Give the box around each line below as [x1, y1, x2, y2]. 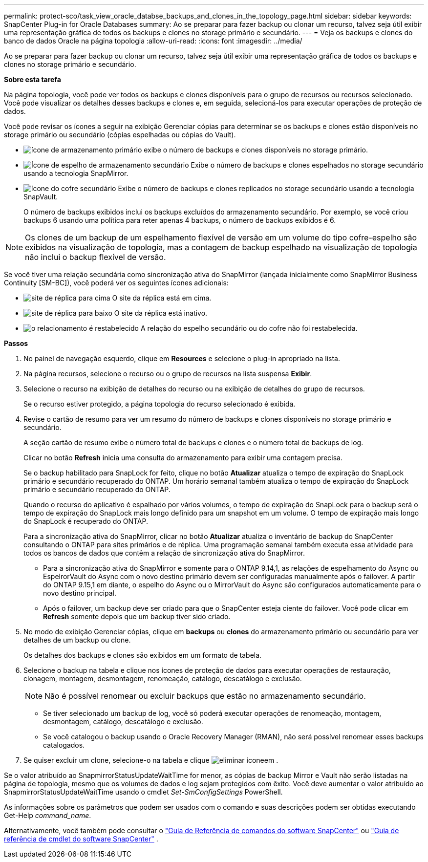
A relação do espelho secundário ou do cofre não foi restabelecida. [140, 324, 358, 332]
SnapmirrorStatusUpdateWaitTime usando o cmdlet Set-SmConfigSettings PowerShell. [4, 788, 283, 796]
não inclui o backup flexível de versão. [25, 252, 166, 262]
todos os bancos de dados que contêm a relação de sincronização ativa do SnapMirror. [23, 549, 305, 557]
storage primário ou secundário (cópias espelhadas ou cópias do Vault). [4, 130, 236, 139]
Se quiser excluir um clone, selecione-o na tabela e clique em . [23, 756, 278, 764]
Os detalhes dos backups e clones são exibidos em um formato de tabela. [23, 651, 262, 659]
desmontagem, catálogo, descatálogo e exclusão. [43, 717, 203, 726]
